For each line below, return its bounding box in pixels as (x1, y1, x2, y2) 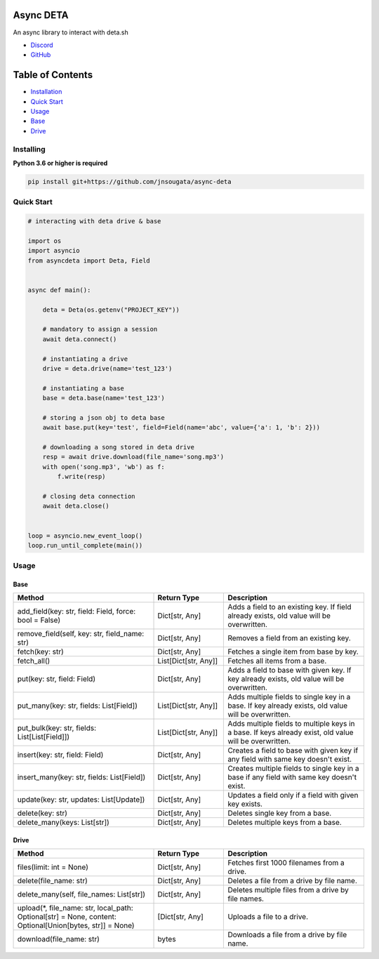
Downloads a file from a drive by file (227, 930, 347, 940)
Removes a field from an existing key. (227, 633, 351, 643)
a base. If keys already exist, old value (227, 727, 354, 737)
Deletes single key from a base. (227, 808, 332, 818)
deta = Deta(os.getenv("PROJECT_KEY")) (42, 305, 180, 314)
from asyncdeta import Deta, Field (27, 256, 150, 265)
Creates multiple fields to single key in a (227, 764, 359, 774)
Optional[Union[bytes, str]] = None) (17, 920, 135, 930)
